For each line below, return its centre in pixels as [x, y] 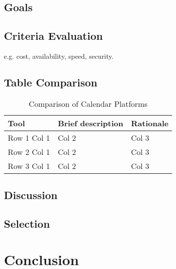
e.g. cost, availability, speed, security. [59, 56]
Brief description [90, 123]
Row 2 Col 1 [29, 151]
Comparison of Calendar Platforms [88, 103]
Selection [27, 223]
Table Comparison [51, 82]
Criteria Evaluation [53, 36]
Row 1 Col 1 [29, 137]
